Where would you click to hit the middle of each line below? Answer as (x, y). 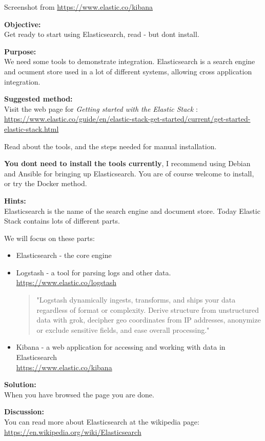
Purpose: (20, 51)
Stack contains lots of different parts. (62, 221)
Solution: (20, 384)
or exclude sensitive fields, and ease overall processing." (123, 329)
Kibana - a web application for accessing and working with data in (121, 347)
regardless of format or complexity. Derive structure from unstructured (148, 309)
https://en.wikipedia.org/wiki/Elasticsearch (73, 432)
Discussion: (24, 412)
